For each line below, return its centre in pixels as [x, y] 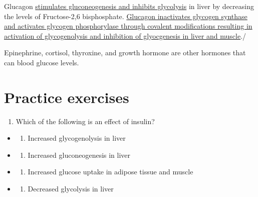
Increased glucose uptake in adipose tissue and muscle [110, 172]
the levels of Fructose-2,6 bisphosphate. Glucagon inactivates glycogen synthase [126, 16]
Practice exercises [67, 97]
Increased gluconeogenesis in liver [79, 155]
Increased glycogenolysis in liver [77, 138]
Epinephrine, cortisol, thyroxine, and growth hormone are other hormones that [125, 53]
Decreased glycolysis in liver [71, 189]
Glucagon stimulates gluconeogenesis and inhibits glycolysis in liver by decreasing [129, 6]
